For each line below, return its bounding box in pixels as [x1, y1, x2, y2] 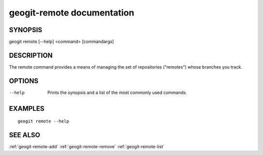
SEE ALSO [9, 131, 40, 139]
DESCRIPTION [9, 51, 53, 59]
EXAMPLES [9, 104, 45, 113]
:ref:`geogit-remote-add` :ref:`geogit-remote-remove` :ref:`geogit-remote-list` [9, 144, 165, 150]
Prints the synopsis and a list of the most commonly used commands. [47, 89, 187, 95]
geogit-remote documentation [9, 7, 134, 18]
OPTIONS [9, 77, 38, 85]
